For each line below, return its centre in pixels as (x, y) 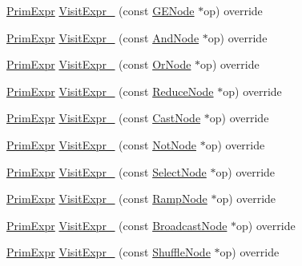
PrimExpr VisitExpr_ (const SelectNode (107, 171)
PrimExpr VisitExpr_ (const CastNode (104, 118)
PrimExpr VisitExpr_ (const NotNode (101, 144)
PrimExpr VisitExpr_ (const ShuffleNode (109, 252)
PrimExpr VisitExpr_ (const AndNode (103, 37)
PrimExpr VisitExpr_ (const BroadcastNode (117, 225)
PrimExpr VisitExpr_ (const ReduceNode (110, 91)
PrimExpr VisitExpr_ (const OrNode (99, 64)
